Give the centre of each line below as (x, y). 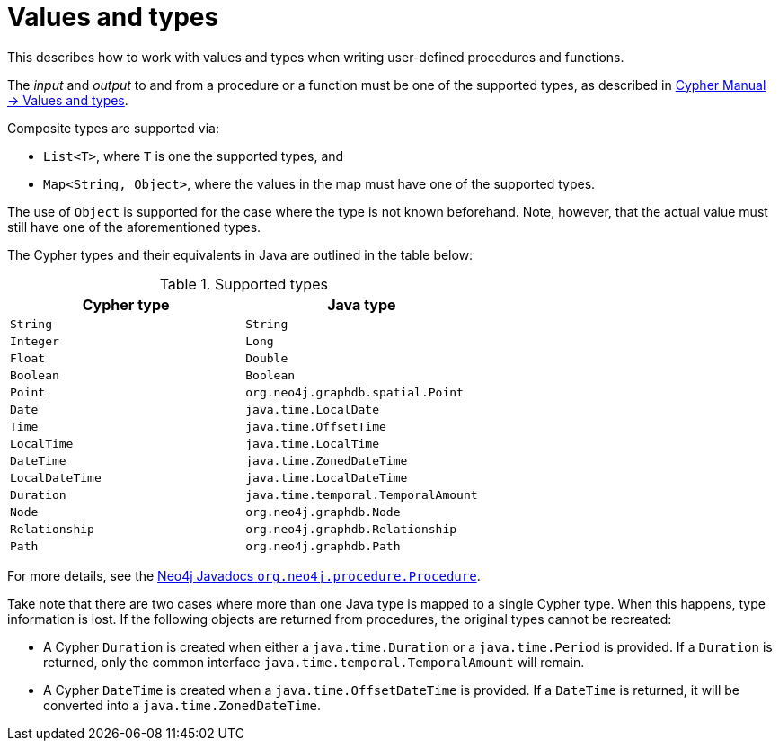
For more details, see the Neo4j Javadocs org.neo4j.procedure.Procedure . (244, 575)
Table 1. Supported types (243, 284)
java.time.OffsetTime (316, 426)
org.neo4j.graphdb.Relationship (351, 529)
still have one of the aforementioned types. (134, 227)
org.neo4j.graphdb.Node (323, 512)
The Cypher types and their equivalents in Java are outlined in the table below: (240, 254)
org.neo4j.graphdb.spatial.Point (354, 392)
